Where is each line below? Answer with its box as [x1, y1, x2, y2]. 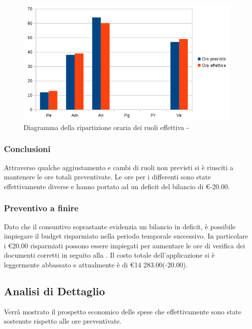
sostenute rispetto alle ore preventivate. [4, 316, 122, 326]
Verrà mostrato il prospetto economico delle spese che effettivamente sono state [4, 306, 241, 316]
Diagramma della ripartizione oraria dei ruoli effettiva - [23, 122, 189, 132]
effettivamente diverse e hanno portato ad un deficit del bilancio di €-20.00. [4, 181, 230, 191]
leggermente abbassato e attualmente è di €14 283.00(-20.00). [4, 260, 188, 270]
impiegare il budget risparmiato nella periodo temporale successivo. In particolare [4, 231, 248, 241]
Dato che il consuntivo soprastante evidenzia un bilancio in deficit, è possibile [4, 221, 236, 231]
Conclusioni [4, 143, 51, 155]
